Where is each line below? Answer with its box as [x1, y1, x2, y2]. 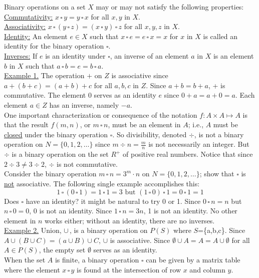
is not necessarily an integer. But [148, 139, 249, 149]
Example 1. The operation [4, 70, 85, 81]
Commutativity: [4, 11, 53, 22]
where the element [4, 264, 60, 274]
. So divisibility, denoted [112, 129, 187, 139]
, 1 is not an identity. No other [143, 205, 237, 216]
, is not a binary [194, 129, 244, 139]
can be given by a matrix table [146, 254, 240, 265]
